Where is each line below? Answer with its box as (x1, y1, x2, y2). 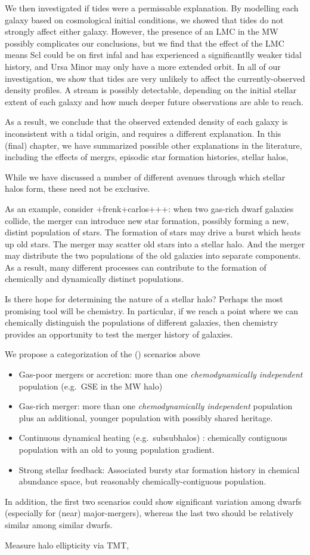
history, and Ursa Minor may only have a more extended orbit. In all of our (5, 60, 281, 72)
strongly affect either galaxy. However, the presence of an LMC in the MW (5, 25, 278, 38)
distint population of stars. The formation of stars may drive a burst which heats (5, 226, 301, 238)
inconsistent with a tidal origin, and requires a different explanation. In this (5, 127, 281, 139)
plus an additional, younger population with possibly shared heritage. (18, 411, 273, 424)
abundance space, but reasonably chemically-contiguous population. (18, 475, 266, 487)
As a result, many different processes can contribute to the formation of (5, 260, 266, 273)
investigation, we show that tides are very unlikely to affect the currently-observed (5, 72, 305, 84)
